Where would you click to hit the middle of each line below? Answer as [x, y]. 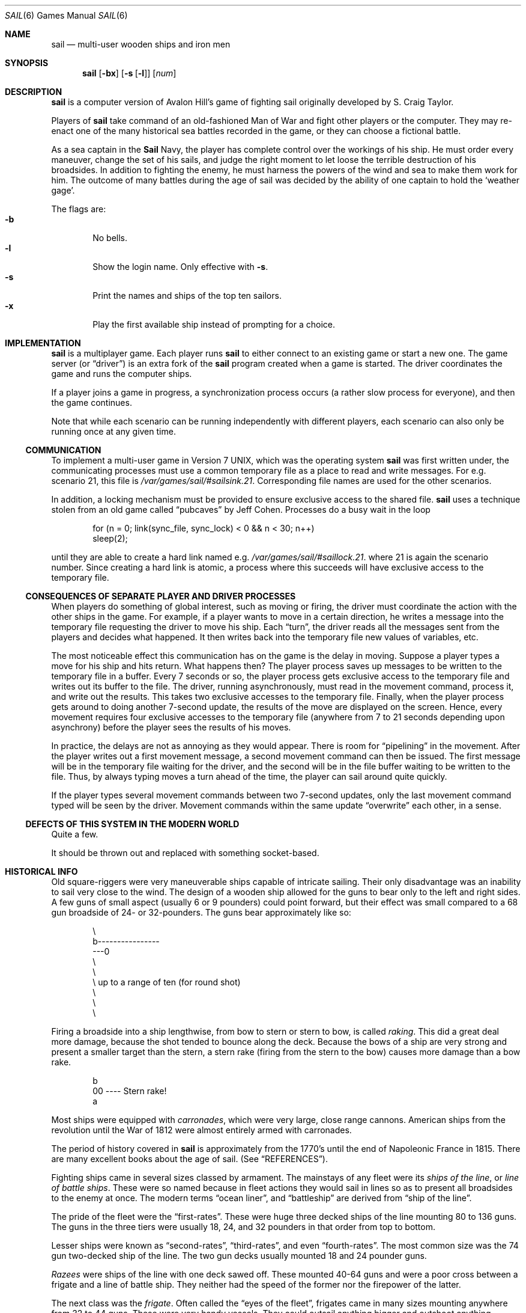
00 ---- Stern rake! [130, 1091]
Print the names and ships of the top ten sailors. [187, 295]
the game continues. [92, 402]
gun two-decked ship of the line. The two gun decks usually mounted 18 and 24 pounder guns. [239, 1256]
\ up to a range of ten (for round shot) [167, 982]
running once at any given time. [113, 431]
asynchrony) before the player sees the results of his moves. [171, 727]
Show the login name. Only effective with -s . [180, 267]
